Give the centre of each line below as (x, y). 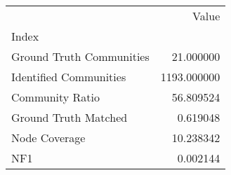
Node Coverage (48, 138)
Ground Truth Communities (80, 56)
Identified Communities (69, 77)
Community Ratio (56, 97)
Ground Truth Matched (70, 117)
